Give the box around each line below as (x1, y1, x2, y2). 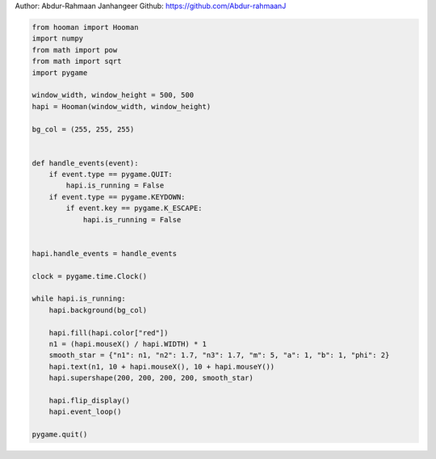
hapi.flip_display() (48, 396, 131, 405)
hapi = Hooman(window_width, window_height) (31, 102, 212, 111)
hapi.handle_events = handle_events (31, 249, 178, 258)
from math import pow (31, 45, 118, 54)
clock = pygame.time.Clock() (31, 272, 148, 280)
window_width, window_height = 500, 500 (31, 91, 194, 100)
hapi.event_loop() (48, 407, 122, 416)
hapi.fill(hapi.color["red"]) (48, 328, 169, 337)
